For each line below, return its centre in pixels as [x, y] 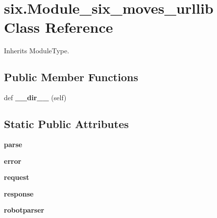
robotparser [24, 210]
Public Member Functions [71, 77]
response [19, 193]
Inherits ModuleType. [37, 51]
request [17, 177]
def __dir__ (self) [35, 98]
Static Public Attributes [66, 124]
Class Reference [59, 27]
